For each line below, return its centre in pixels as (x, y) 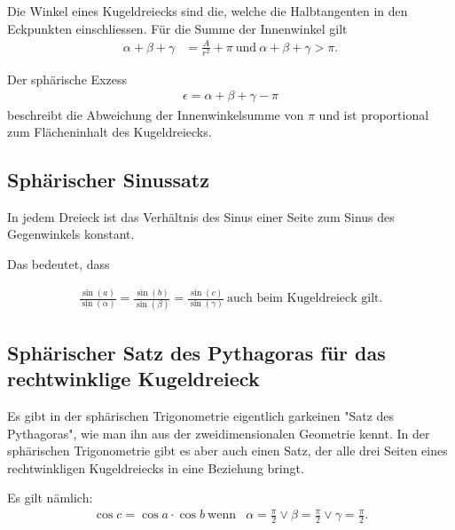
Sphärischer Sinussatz (108, 180)
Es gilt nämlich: (50, 498)
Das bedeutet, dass (59, 264)
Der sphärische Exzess (67, 79)
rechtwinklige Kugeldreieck (133, 379)
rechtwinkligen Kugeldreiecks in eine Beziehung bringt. (156, 467)
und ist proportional (374, 114)
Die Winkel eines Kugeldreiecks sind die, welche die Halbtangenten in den (208, 11)
